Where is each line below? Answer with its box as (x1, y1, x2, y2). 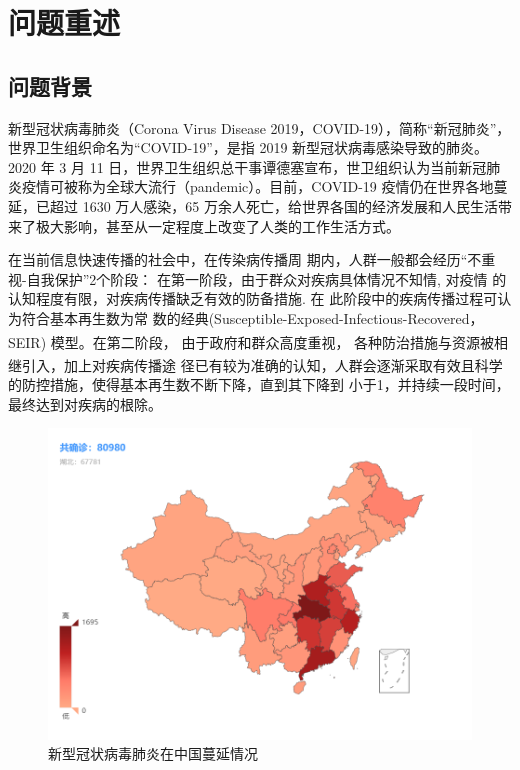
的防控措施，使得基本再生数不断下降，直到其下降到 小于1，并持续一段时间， (8, 374, 510, 395)
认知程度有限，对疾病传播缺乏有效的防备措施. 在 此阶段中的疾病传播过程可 (8, 288, 498, 309)
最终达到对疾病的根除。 (8, 393, 162, 414)
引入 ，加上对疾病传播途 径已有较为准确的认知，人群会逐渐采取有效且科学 (21, 354, 503, 375)
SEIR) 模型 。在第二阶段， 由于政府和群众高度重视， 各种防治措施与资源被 (8, 331, 495, 352)
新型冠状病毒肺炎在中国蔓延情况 (48, 743, 258, 764)
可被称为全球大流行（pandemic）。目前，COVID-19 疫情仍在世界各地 (49, 176, 494, 197)
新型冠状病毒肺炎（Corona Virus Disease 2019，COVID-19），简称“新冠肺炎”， (8, 117, 511, 138)
